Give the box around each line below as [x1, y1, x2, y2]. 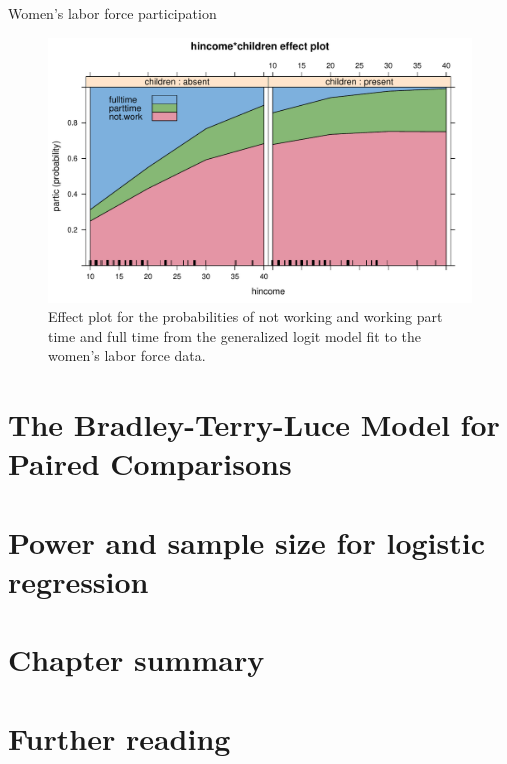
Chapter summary [8, 639, 265, 680]
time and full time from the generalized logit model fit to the [48, 325, 422, 346]
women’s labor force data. [48, 345, 206, 366]
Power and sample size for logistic [8, 521, 485, 562]
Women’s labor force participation [8, 3, 217, 23]
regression [8, 560, 149, 601]
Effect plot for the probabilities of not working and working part [48, 306, 443, 327]
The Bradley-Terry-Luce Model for [8, 404, 500, 445]
